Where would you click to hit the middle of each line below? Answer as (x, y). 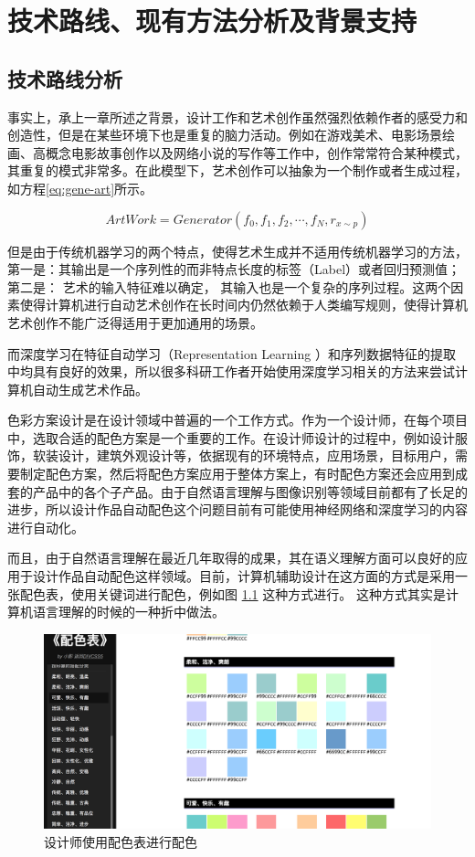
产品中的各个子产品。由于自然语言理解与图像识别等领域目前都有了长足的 (250, 491)
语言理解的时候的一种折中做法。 (128, 612)
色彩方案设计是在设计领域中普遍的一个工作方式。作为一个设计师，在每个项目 (237, 420)
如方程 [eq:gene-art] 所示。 (80, 188)
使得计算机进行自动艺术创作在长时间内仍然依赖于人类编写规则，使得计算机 (243, 305)
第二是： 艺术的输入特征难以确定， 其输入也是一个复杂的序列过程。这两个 (229, 286)
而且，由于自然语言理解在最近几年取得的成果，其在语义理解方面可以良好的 (231, 558)
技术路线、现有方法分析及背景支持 (212, 21)
